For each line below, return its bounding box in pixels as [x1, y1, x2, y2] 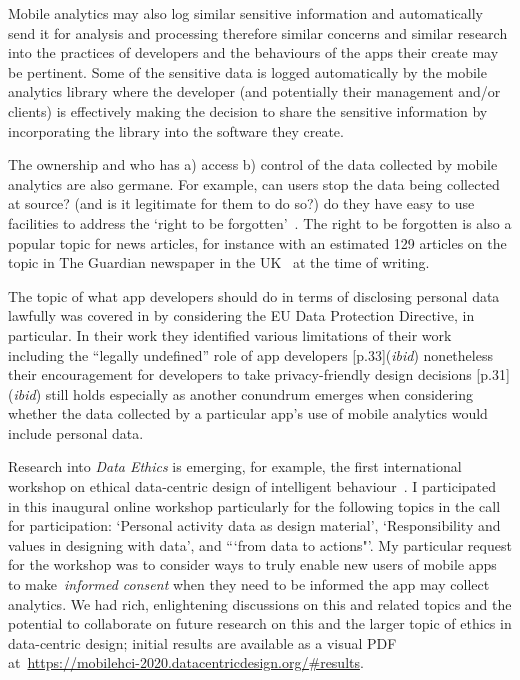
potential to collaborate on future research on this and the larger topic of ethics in [8, 613, 512, 634]
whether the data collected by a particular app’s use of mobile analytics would [8, 403, 488, 424]
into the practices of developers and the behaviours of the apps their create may [8, 42, 499, 63]
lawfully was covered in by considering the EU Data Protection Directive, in [8, 305, 475, 326]
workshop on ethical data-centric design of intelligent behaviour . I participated [8, 476, 497, 497]
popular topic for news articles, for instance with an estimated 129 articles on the [8, 232, 507, 253]
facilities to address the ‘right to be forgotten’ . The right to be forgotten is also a [8, 212, 512, 233]
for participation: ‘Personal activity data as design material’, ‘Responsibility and [8, 515, 501, 536]
